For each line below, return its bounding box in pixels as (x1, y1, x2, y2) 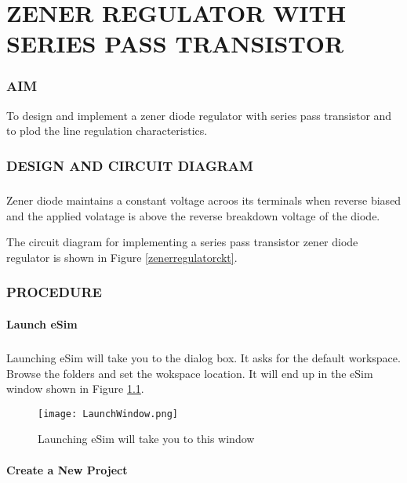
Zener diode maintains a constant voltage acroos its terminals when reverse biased (6, 192, 402, 209)
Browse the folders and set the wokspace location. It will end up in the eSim (6, 365, 373, 381)
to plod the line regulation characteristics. (6, 122, 208, 139)
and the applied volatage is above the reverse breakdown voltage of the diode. (6, 207, 380, 223)
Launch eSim (6, 316, 78, 332)
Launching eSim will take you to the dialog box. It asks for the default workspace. (6, 349, 401, 365)
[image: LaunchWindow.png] (38, 408, 178, 419)
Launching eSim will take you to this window (38, 430, 255, 447)
